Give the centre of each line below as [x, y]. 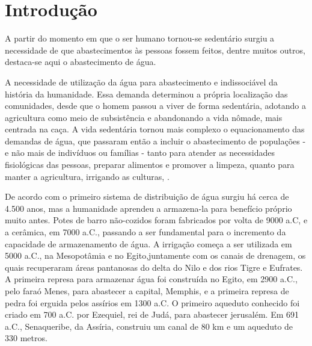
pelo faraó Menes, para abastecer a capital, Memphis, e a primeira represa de [147, 291]
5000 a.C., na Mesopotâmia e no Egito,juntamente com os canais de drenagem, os [155, 255]
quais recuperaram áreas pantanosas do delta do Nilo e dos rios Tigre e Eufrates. [154, 267]
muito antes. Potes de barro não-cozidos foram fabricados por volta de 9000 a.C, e [156, 220]
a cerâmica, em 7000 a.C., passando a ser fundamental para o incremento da [145, 232]
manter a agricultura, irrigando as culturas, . [87, 176]
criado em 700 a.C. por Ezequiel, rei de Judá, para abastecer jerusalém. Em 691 [152, 314]
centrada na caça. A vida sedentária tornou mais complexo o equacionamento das [155, 129]
